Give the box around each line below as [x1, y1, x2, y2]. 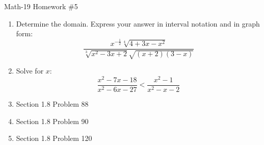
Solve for [16, 65, 44, 76]
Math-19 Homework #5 [4, 1, 78, 11]
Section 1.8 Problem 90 [16, 115, 89, 126]
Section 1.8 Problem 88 [16, 98, 89, 109]
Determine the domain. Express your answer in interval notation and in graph [16, 18, 260, 29]
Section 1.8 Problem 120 [16, 133, 92, 143]
